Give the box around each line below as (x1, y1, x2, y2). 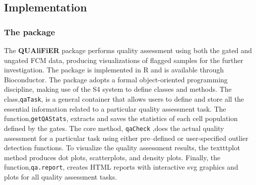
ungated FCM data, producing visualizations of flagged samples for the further (4, 55, 244, 65)
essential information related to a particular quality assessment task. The (4, 103, 226, 114)
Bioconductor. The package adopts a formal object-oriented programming (4, 74, 228, 84)
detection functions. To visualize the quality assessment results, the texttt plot (4, 142, 240, 153)
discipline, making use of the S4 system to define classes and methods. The (4, 84, 232, 94)
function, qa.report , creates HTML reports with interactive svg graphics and (4, 162, 238, 172)
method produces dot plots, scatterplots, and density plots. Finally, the (4, 152, 220, 162)
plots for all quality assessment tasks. (4, 171, 117, 182)
